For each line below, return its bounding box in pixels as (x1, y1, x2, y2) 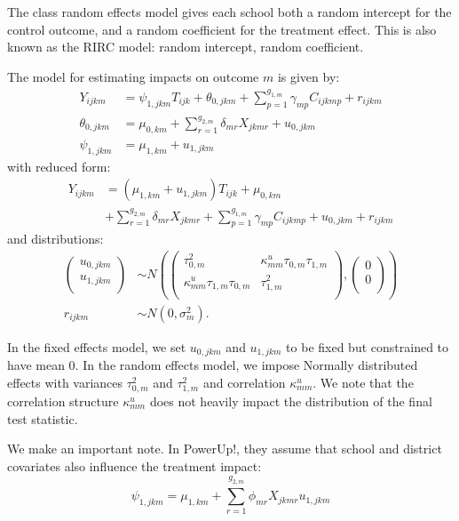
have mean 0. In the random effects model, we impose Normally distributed (7, 356, 418, 374)
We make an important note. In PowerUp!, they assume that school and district (7, 439, 442, 458)
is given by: (277, 67, 340, 85)
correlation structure (7, 392, 119, 411)
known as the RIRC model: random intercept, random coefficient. (7, 37, 364, 56)
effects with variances (7, 373, 123, 391)
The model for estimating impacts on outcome (7, 67, 259, 85)
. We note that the (313, 373, 414, 391)
